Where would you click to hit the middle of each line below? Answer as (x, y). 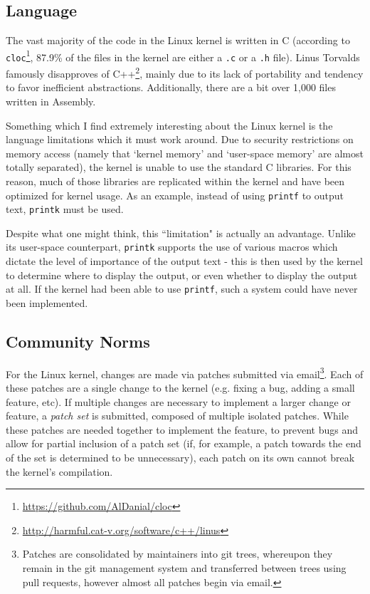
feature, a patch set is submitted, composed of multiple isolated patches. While (177, 416)
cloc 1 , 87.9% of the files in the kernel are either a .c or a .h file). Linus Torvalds (183, 56)
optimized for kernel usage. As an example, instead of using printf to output (175, 195)
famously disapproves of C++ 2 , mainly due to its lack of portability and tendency (185, 72)
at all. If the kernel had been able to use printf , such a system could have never (182, 289)
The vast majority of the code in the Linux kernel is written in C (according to (178, 40)
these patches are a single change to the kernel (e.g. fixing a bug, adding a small (180, 387)
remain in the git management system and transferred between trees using (184, 567)
